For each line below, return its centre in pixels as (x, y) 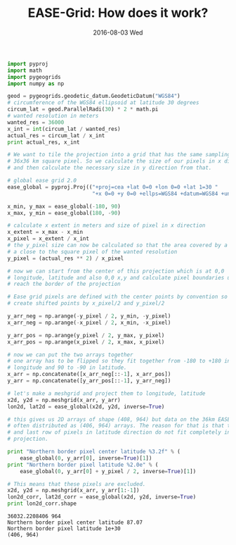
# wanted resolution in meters (53, 116)
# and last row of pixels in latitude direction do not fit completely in (119, 432)
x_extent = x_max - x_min (45, 232)
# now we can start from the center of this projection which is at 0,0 (116, 271)
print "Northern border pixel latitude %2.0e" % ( (83, 465)
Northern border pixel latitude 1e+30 (64, 529)
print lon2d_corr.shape (42, 504)
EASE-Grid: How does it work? (118, 13)
